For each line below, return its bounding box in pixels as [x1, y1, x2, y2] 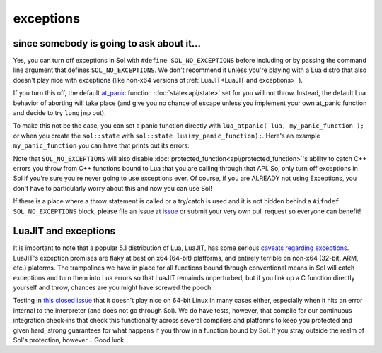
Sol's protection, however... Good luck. [13, 335, 127, 344]
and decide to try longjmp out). [13, 109, 106, 117]
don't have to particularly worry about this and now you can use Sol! [13, 184, 212, 192]
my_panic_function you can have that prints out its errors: [13, 141, 190, 150]
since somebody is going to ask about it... [13, 37, 202, 49]
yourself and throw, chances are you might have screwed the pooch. [13, 283, 214, 292]
